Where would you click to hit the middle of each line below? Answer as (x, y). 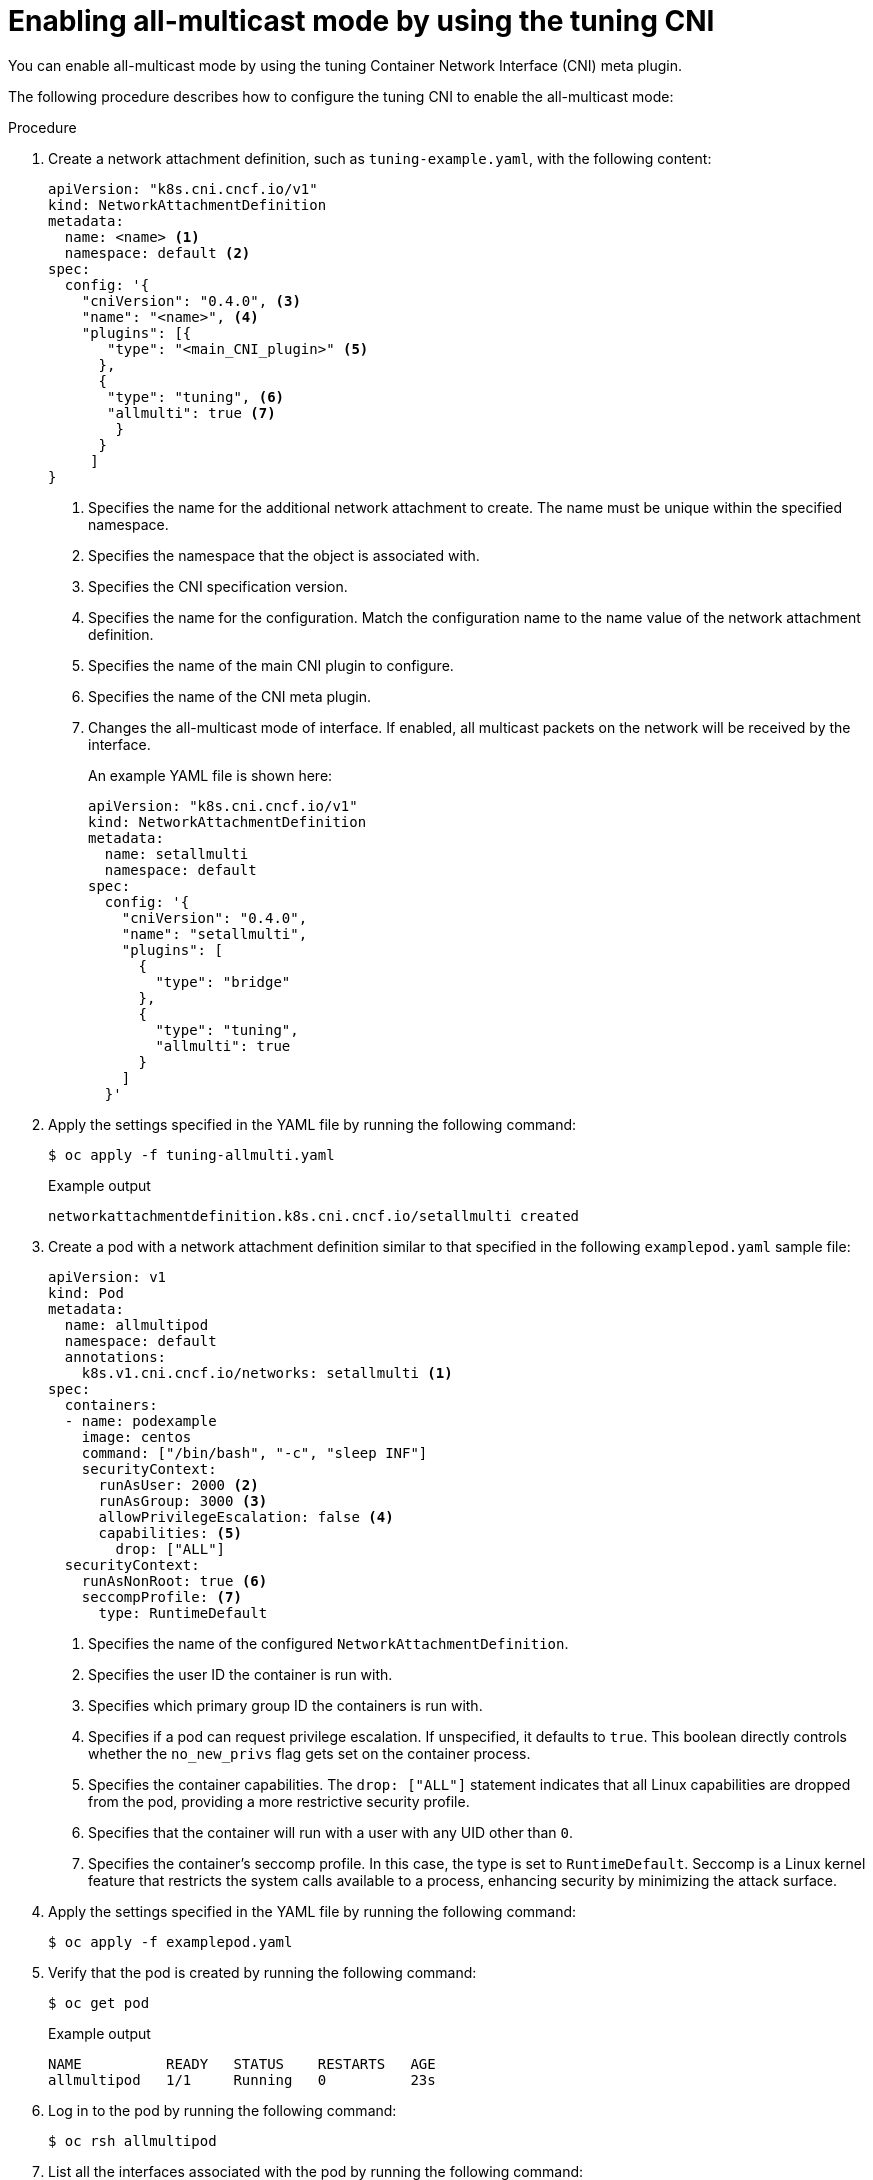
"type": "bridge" (223, 981)
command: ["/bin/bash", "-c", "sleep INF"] (254, 1452)
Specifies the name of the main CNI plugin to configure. (271, 665)
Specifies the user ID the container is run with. (240, 1674)
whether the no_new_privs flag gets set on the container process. (309, 1753)
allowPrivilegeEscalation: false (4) (246, 1516)
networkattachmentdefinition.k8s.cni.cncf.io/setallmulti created (314, 1215)
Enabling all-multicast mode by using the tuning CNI (361, 21)
